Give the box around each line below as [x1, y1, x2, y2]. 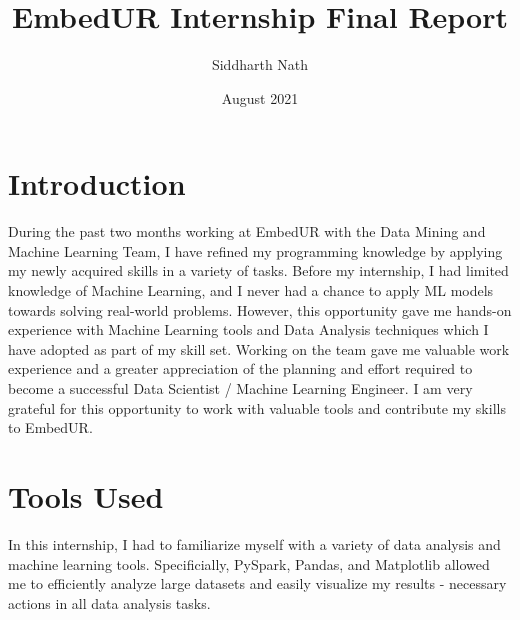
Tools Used [8, 475, 164, 516]
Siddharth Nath [211, 54, 309, 75]
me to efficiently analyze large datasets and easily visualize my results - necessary [8, 573, 507, 594]
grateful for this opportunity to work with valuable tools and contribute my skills [8, 397, 506, 418]
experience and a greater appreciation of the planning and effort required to [8, 358, 473, 379]
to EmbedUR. [8, 417, 93, 438]
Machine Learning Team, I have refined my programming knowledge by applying [8, 240, 503, 261]
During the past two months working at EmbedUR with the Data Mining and [8, 221, 486, 242]
